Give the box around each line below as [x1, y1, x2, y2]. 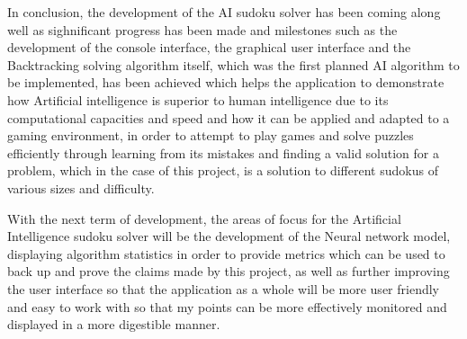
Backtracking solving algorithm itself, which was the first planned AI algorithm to [7, 55, 460, 74]
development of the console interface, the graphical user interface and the [7, 38, 411, 57]
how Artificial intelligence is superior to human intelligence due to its [7, 90, 389, 109]
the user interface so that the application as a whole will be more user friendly [7, 279, 439, 298]
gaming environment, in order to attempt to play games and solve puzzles [7, 126, 414, 145]
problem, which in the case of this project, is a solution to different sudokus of [7, 161, 438, 180]
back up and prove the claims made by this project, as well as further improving [7, 262, 450, 281]
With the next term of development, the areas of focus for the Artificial [7, 209, 401, 227]
